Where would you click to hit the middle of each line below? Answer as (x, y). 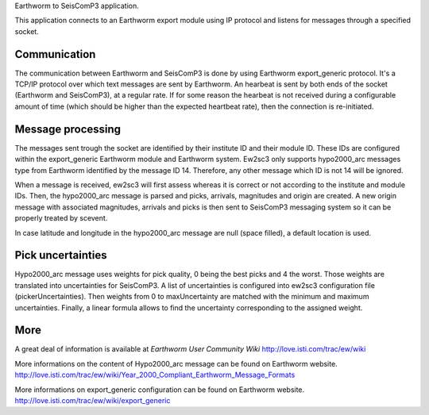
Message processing (68, 129)
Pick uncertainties (61, 255)
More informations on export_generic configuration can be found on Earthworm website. (160, 390)
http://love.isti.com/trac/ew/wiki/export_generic (93, 401)
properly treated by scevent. (61, 218)
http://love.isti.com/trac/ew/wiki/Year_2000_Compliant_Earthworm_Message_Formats (155, 375)
